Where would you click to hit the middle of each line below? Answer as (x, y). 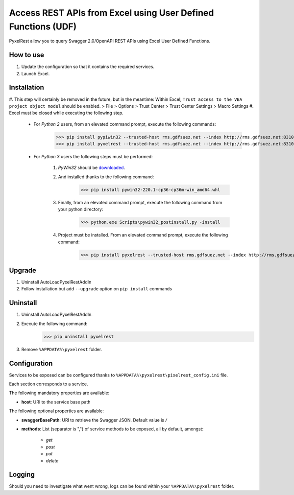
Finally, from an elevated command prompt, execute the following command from (140, 202)
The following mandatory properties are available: (59, 393)
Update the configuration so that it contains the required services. (88, 67)
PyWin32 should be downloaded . (91, 168)
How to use (26, 55)
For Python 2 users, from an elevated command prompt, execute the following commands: (125, 124)
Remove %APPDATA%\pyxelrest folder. (62, 349)
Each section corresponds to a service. (49, 384)
